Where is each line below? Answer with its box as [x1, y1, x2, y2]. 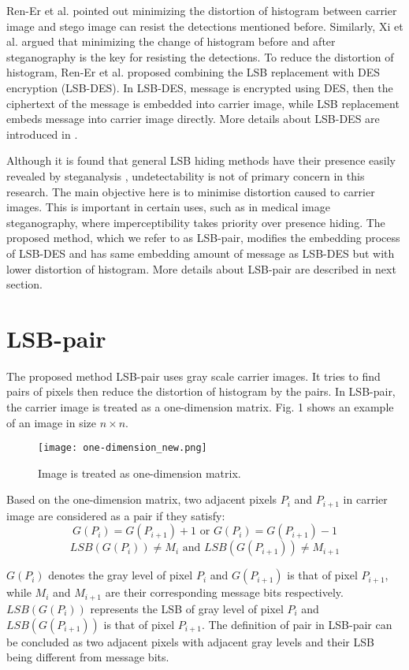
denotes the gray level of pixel [48, 567, 193, 583]
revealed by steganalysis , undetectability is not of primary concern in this [6, 167, 365, 184]
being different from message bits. [6, 649, 169, 665]
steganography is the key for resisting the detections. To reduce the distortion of [6, 48, 394, 65]
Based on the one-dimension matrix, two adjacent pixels [6, 491, 277, 508]
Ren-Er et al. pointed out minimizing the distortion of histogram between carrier [6, 2, 397, 18]
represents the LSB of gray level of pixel [90, 600, 284, 616]
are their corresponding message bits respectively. [105, 584, 344, 601]
